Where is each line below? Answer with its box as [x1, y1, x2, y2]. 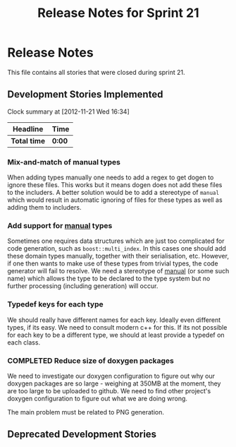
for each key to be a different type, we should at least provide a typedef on [7, 330, 225, 339]
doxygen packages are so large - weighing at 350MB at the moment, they [7, 379, 221, 388]
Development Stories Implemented [7, 88, 163, 100]
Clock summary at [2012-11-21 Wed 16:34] [7, 107, 130, 116]
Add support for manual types [7, 220, 113, 230]
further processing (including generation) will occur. [7, 282, 159, 290]
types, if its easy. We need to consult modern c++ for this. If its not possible [7, 323, 228, 331]
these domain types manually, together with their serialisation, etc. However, [7, 252, 229, 261]
